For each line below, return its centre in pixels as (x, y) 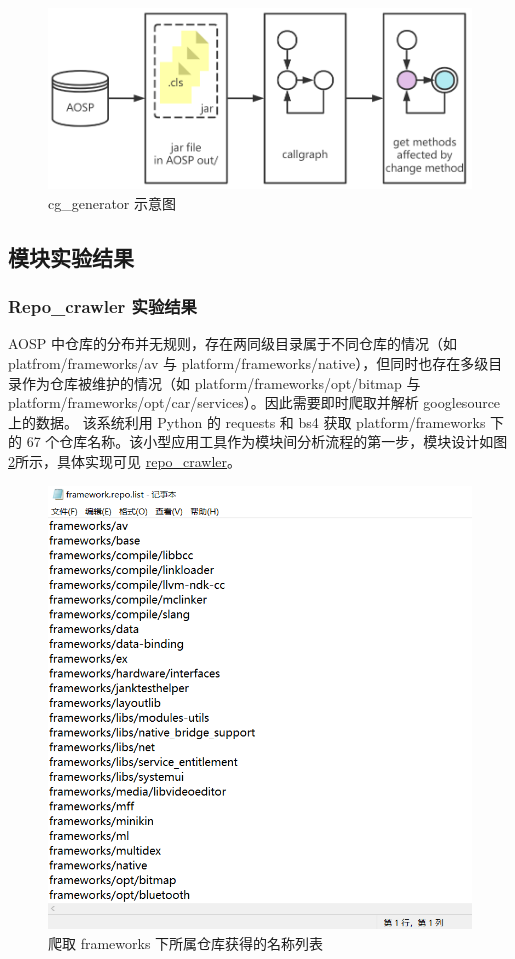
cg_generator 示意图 (112, 202)
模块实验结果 (71, 256)
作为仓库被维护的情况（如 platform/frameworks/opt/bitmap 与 (221, 382)
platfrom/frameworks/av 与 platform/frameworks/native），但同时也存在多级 (248, 363)
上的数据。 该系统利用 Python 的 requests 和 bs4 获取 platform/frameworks (247, 421)
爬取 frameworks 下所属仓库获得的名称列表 (186, 942)
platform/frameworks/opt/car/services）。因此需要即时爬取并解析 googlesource (254, 402)
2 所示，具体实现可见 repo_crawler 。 (125, 461)
